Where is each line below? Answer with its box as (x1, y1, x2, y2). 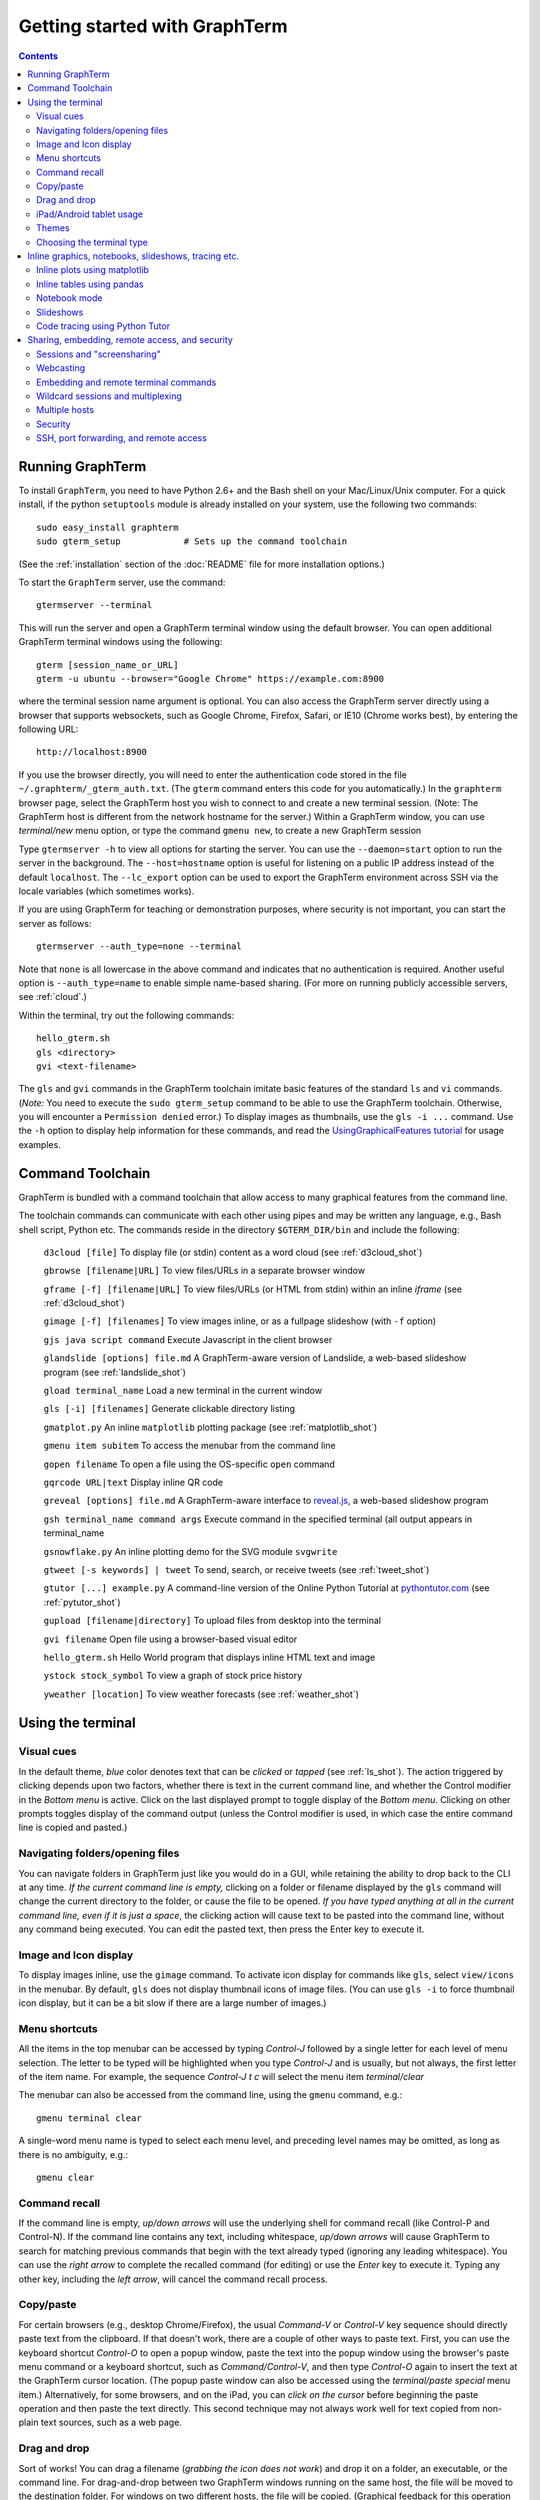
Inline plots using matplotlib (36, 264, 150, 276)
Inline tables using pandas (36, 278, 144, 290)
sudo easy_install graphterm (36, 521, 179, 533)
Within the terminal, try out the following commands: (18, 1009, 235, 1021)
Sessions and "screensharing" (36, 348, 162, 360)
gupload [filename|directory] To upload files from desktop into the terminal (43, 1615, 382, 1627)
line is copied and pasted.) (18, 1821, 128, 1834)
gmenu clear (36, 2171, 95, 2183)
